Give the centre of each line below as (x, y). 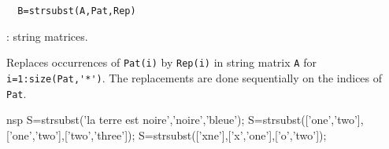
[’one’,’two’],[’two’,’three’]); (71, 134)
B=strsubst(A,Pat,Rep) (77, 11)
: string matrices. (47, 36)
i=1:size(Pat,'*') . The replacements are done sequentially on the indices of (194, 77)
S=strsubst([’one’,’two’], (306, 120)
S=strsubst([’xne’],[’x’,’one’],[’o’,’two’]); (233, 134)
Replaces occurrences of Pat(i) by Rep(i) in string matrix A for (161, 62)
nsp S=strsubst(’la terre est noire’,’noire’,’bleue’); (126, 120)
